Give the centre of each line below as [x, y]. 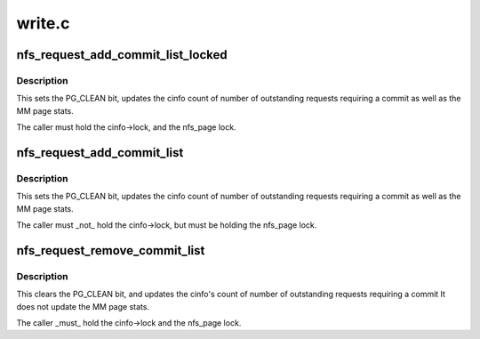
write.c [43, 23]
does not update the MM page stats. [83, 306]
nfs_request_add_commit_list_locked [122, 55]
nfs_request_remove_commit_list [111, 250]
